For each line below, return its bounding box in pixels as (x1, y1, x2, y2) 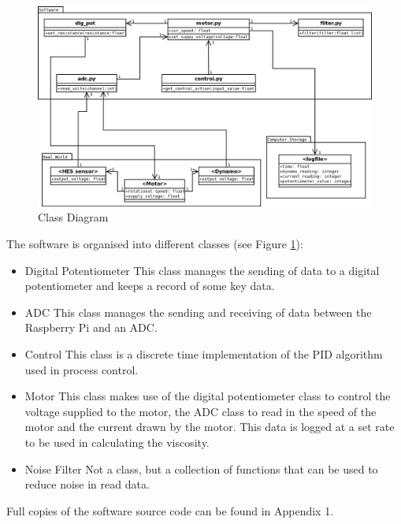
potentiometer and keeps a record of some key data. (24, 277, 275, 294)
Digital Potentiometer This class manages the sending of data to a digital (24, 262, 380, 278)
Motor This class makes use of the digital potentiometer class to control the (24, 388, 391, 404)
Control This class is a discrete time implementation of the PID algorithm (24, 345, 383, 362)
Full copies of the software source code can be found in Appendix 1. (6, 502, 334, 518)
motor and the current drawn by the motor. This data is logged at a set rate (24, 418, 395, 435)
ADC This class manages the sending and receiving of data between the (24, 303, 372, 320)
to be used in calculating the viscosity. (24, 433, 210, 450)
